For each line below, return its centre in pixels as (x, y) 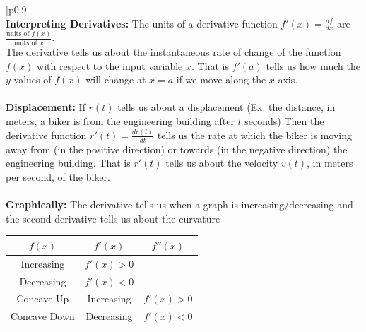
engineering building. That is (68, 163)
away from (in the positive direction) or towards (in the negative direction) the (177, 149)
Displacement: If (46, 107)
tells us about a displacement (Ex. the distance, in (226, 107)
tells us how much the (313, 65)
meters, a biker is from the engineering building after (120, 121)
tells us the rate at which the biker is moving (255, 135)
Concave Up (43, 298)
